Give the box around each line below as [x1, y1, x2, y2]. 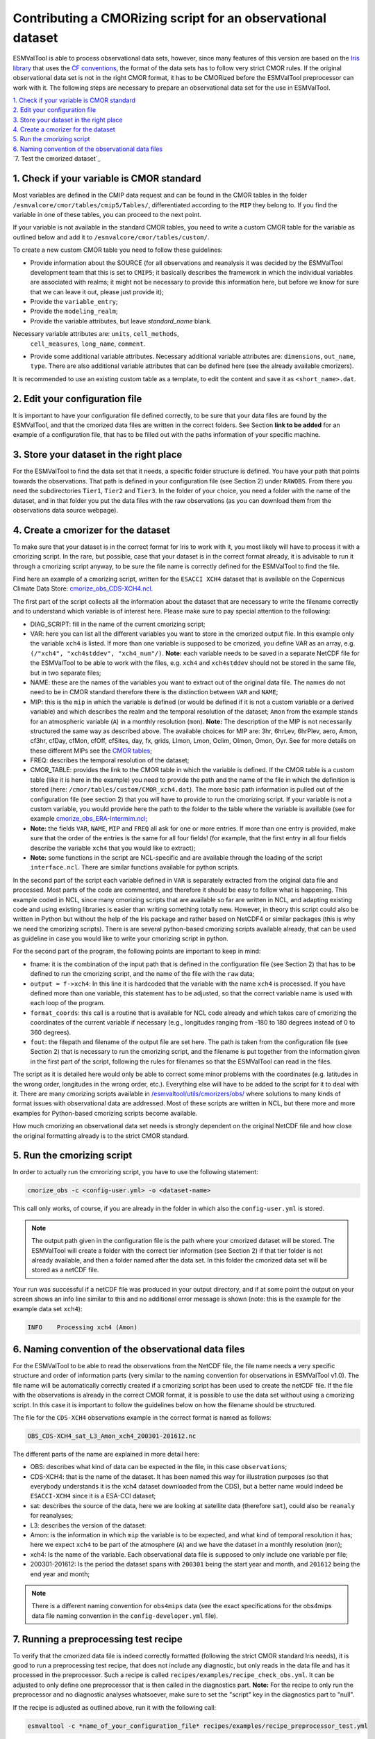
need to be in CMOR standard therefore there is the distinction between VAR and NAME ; [30, 688, 278, 696]
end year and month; [30, 1569, 90, 1578]
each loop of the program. [30, 999, 106, 1007]
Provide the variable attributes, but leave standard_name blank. [30, 316, 212, 325]
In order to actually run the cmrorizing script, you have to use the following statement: [12, 1168, 258, 1176]
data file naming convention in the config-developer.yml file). [31, 1611, 218, 1620]
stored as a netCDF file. [31, 1266, 99, 1274]
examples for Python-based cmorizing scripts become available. [12, 1109, 198, 1117]
